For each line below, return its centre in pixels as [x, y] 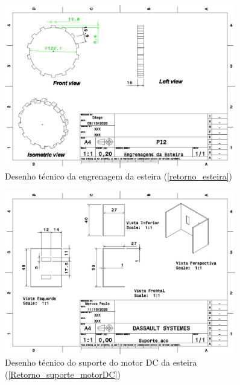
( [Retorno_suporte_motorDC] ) [63, 374]
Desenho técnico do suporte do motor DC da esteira [101, 362]
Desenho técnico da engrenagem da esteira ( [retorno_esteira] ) [119, 176]
